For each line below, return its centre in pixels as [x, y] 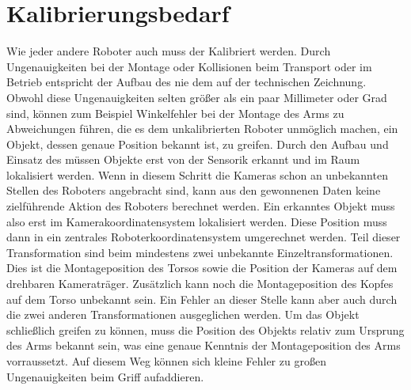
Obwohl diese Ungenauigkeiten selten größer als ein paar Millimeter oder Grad [197, 97]
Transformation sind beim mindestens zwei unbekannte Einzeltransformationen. [200, 252]
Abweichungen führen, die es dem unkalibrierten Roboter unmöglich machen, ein [202, 129]
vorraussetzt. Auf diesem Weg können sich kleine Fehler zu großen [166, 361]
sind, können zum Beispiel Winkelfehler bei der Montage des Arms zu [175, 113]
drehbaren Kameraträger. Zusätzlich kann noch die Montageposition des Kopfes [200, 284]
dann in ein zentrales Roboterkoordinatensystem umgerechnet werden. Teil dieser [204, 237]
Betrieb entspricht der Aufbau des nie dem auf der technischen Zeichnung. [186, 82]
